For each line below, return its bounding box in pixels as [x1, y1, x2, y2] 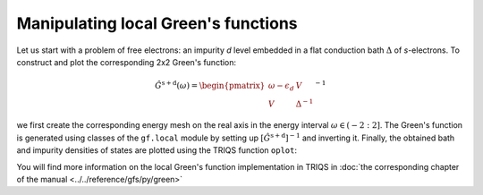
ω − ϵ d [267, 81, 294, 93]
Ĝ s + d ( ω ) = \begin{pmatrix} [155, 79, 266, 91]
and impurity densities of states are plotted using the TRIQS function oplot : [16, 145, 297, 156]
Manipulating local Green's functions [16, 13, 298, 33]
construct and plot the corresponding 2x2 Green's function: [16, 56, 237, 67]
